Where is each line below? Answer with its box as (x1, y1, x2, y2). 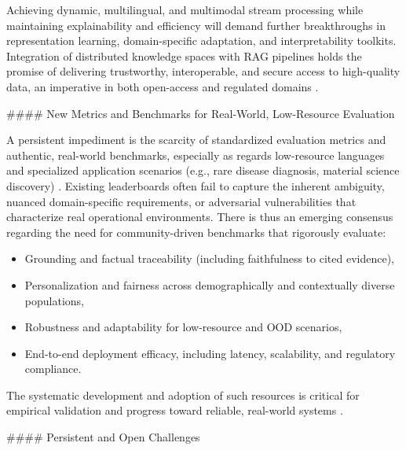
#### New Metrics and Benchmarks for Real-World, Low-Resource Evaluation (6, 105, 395, 121)
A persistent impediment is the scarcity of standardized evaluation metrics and (6, 131, 386, 148)
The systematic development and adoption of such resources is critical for (6, 386, 360, 403)
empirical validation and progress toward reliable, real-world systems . (6, 402, 343, 419)
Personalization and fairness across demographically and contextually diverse (24, 276, 395, 293)
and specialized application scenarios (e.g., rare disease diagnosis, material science (6, 162, 400, 179)
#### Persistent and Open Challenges (6, 429, 200, 445)
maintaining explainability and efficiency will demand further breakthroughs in (6, 17, 386, 33)
